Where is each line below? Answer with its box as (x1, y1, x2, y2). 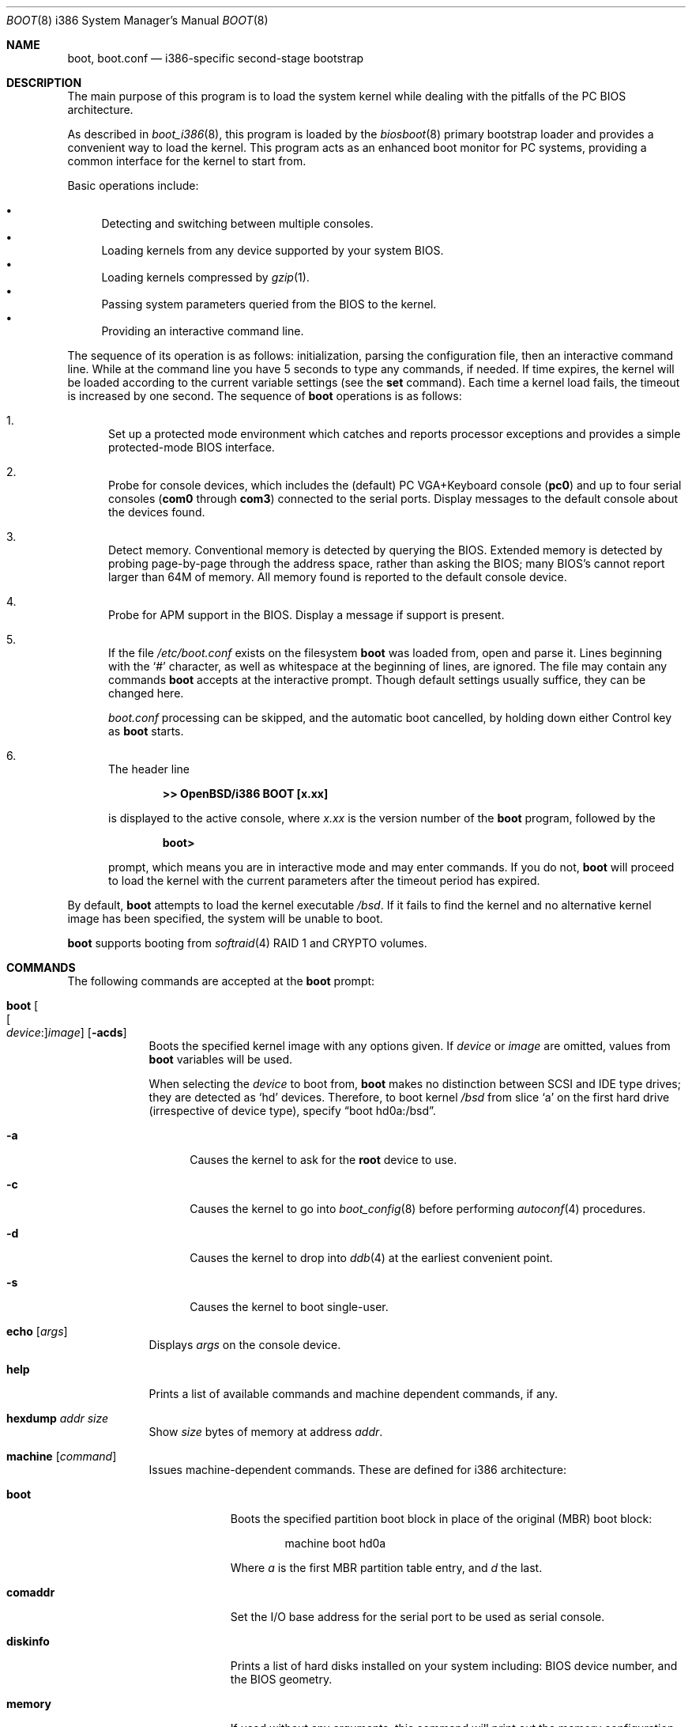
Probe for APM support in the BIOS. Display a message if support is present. (108, 608, 505, 622)
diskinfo (6, 1634, 50, 1648)
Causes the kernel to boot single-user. (190, 1300, 389, 1313)
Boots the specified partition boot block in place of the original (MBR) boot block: (230, 1512, 653, 1525)
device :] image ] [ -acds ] (6, 1026, 127, 1039)
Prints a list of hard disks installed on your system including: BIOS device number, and (230, 1659, 678, 1672)
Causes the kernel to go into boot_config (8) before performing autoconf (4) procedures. (190, 1202, 646, 1215)
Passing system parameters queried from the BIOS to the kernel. (101, 297, 437, 311)
